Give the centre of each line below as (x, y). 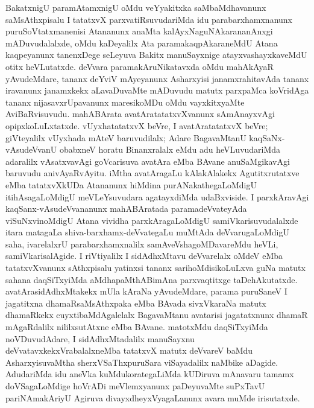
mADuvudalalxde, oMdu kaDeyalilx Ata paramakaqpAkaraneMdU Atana (142, 43)
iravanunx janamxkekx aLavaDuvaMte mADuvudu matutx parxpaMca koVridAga (157, 90)
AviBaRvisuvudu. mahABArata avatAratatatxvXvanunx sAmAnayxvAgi (140, 114)
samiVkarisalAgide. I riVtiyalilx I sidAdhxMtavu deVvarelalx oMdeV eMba (144, 256)
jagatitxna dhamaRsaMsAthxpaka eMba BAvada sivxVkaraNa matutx (136, 303)
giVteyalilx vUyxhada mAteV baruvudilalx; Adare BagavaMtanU (126, 137)
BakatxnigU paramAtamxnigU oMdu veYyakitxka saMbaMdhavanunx (136, 7)
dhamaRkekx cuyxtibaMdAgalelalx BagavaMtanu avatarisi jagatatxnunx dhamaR (157, 315)
